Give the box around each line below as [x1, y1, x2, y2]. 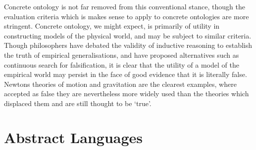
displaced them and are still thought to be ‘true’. [4, 98, 152, 108]
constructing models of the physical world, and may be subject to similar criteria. [4, 30, 252, 40]
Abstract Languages [4, 127, 143, 147]
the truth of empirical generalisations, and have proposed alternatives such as [4, 49, 239, 60]
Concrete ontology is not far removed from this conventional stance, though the [4, 1, 245, 11]
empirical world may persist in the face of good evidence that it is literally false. [4, 69, 247, 79]
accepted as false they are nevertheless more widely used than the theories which [4, 88, 249, 99]
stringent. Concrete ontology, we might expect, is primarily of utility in [4, 21, 220, 31]
